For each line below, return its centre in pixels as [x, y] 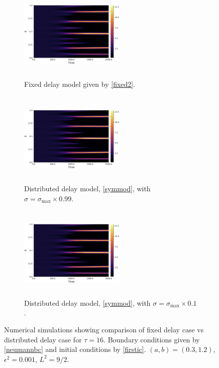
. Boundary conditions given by [152, 339]
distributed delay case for [43, 339]
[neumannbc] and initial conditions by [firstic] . [75, 349]
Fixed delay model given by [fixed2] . [80, 84]
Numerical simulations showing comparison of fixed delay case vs [104, 329]
